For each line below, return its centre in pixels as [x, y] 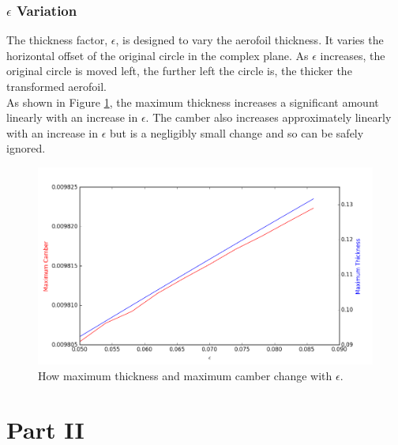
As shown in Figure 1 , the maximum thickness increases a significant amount [193, 102]
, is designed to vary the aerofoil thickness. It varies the [250, 40]
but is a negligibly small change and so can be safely [237, 132]
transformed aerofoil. [56, 86]
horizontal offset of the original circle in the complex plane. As [158, 55]
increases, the [353, 55]
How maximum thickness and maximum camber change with [185, 375]
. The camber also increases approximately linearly [268, 117]
